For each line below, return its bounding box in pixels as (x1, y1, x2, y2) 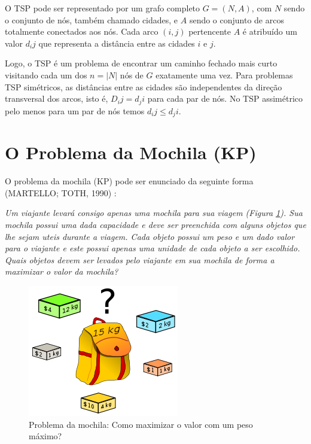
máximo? (29, 430, 62, 442)
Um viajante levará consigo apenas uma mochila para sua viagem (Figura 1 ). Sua (5, 206, 303, 219)
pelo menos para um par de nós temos (5, 104, 145, 117)
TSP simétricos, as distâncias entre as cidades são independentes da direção (5, 80, 282, 93)
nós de (120, 68, 144, 81)
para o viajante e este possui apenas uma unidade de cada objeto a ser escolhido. (5, 242, 300, 254)
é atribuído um (242, 25, 297, 38)
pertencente (188, 25, 231, 38)
